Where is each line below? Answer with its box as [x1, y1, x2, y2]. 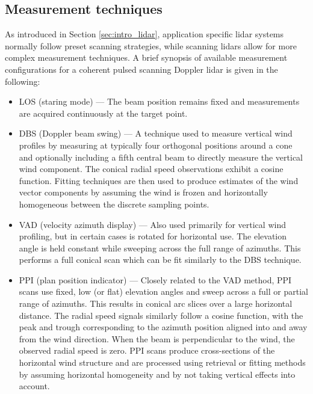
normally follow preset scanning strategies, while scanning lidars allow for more [5, 39, 297, 52]
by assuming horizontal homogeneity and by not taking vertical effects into [19, 368, 296, 380]
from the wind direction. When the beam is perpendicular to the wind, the [19, 332, 295, 345]
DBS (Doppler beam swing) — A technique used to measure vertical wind [19, 127, 293, 140]
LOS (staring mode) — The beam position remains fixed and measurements [19, 95, 300, 108]
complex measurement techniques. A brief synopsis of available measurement [5, 51, 288, 64]
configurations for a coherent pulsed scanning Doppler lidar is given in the [5, 63, 278, 75]
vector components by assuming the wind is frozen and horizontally [19, 186, 268, 199]
